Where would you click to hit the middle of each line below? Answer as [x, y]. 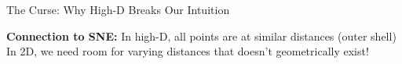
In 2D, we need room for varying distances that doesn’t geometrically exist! [188, 51]
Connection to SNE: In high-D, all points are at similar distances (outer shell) [201, 36]
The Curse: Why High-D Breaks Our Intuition [118, 9]
